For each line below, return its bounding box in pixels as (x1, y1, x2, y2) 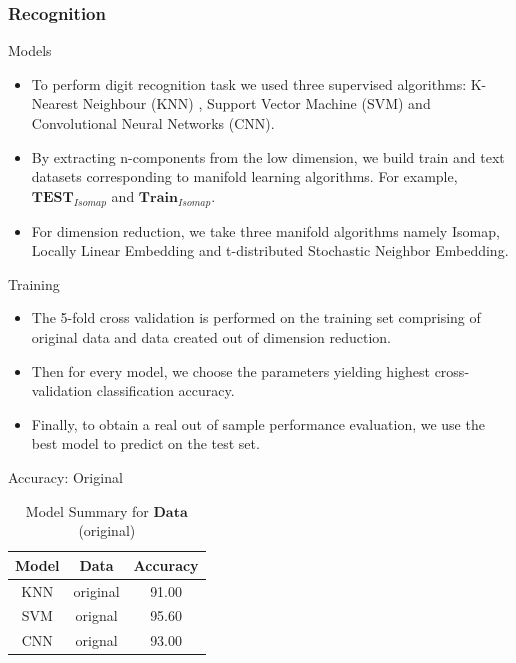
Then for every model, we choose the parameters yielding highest (31, 360, 430, 381)
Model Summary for (25, 500, 149, 521)
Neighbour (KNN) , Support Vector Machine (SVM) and (82, 93, 431, 114)
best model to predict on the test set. (31, 433, 260, 454)
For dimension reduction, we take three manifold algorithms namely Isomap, (31, 220, 500, 241)
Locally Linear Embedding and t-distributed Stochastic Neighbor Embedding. (31, 240, 509, 261)
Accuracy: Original (8, 466, 123, 487)
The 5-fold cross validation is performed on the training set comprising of (31, 307, 481, 328)
